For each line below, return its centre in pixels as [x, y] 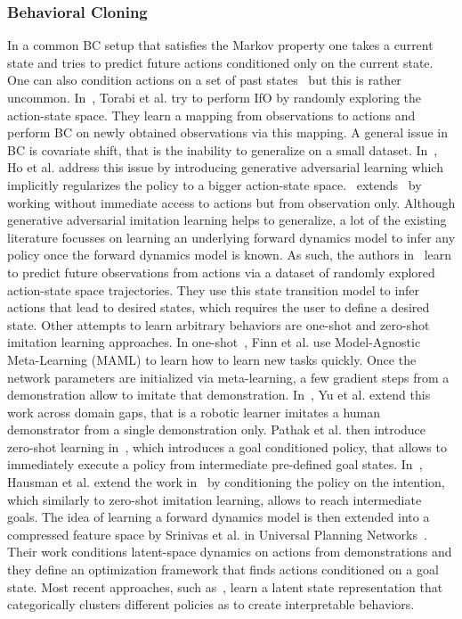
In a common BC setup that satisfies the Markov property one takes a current [220, 45]
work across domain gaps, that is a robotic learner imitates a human [194, 412]
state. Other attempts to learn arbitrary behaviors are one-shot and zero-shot [219, 324]
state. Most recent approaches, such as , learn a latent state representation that [225, 586]
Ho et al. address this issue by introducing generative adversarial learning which [225, 167]
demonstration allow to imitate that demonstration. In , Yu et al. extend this [219, 395]
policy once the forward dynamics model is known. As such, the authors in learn [230, 255]
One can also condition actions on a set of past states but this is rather [204, 80]
